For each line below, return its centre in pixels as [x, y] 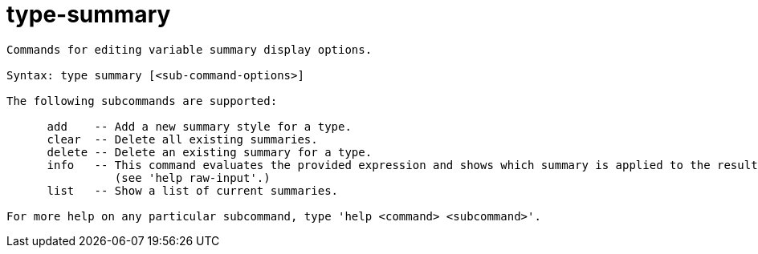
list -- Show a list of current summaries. [193, 190]
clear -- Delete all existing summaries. [182, 139]
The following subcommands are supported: [142, 101]
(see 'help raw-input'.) [192, 177]
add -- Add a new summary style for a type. [199, 126]
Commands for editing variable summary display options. [189, 49]
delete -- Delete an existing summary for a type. [210, 152]
